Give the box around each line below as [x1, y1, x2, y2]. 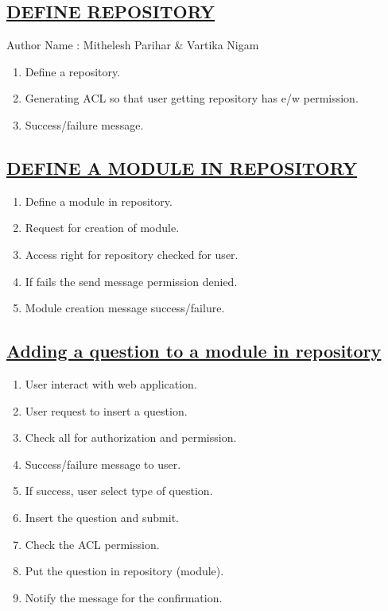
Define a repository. [25, 63, 121, 79]
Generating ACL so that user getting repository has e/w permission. [25, 90, 359, 106]
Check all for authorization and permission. [25, 429, 237, 446]
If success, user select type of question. [25, 482, 213, 499]
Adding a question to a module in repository [6, 338, 382, 363]
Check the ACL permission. [25, 536, 160, 552]
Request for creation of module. [25, 219, 180, 236]
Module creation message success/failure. [25, 300, 225, 316]
